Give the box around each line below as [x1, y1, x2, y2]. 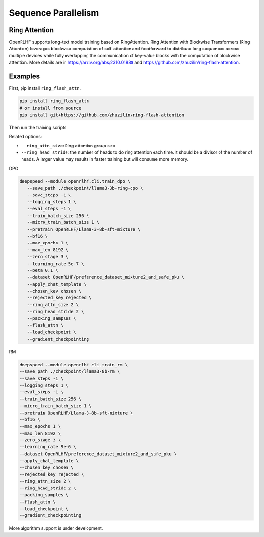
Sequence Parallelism [9, 7, 99, 18]
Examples [9, 73, 40, 81]
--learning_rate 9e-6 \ [19, 444, 77, 450]
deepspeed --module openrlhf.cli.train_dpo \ [19, 178, 131, 184]
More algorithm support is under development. [9, 525, 103, 531]
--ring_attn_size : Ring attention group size [21, 143, 116, 148]
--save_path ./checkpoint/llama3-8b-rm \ [19, 369, 120, 374]
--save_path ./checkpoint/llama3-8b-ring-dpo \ [27, 185, 144, 191]
